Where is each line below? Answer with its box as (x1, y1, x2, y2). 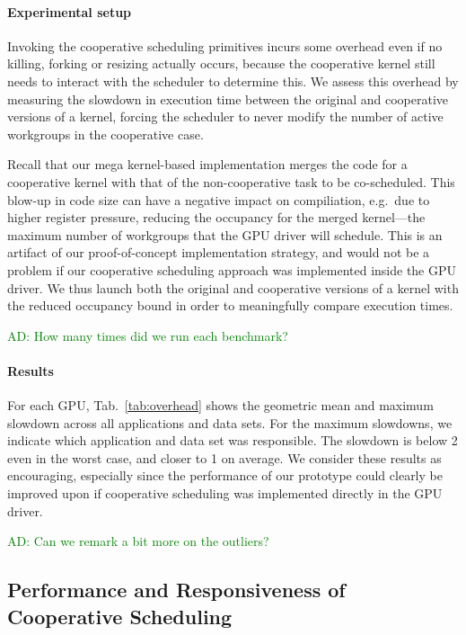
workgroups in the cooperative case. (7, 124, 204, 143)
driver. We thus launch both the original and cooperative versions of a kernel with (7, 278, 459, 297)
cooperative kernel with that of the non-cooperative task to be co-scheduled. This (7, 172, 455, 191)
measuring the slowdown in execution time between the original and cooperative (7, 89, 449, 108)
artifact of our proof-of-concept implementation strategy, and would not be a (7, 243, 430, 262)
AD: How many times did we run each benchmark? (7, 326, 288, 344)
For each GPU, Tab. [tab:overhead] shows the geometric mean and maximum (7, 396, 434, 415)
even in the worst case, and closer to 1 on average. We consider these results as (7, 448, 442, 467)
